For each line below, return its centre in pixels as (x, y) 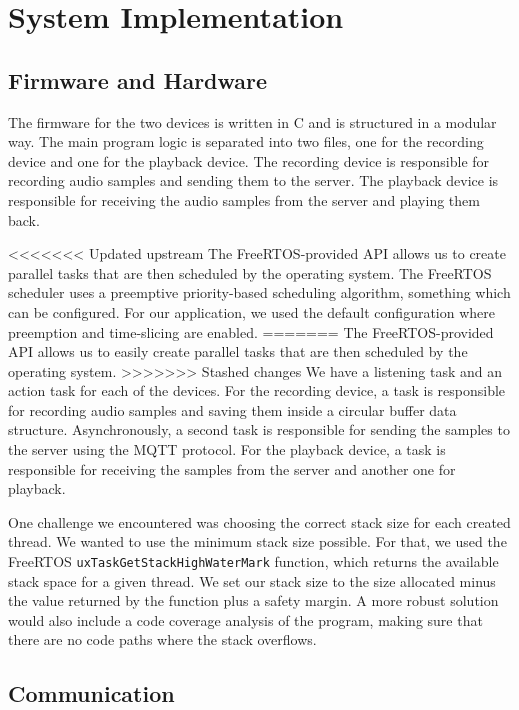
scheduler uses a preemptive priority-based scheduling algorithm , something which (259, 292)
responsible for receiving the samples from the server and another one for (232, 468)
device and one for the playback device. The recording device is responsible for (249, 160)
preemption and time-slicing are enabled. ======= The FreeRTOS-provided (251, 331)
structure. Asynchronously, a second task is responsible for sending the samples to (259, 429)
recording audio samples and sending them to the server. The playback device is (253, 180)
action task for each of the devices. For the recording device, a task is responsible (257, 390)
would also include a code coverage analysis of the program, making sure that (245, 619)
